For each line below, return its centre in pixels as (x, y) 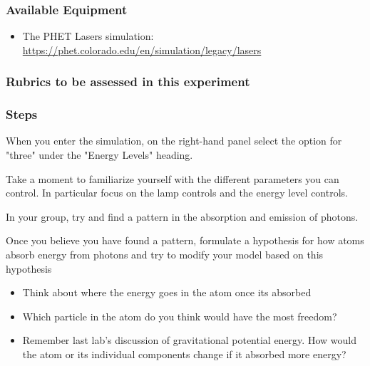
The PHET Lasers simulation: (88, 36)
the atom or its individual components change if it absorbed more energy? (184, 354)
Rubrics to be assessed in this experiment (128, 82)
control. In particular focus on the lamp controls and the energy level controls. (177, 193)
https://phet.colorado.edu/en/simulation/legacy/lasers (142, 49)
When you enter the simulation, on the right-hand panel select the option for (174, 141)
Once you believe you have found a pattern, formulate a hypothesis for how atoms (185, 240)
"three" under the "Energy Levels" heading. (99, 155)
